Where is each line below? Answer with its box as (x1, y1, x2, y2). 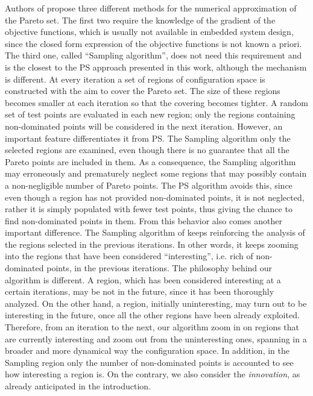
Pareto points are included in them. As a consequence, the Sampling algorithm (5, 155, 296, 168)
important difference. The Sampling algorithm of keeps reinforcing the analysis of (5, 226, 305, 239)
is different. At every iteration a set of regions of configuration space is (5, 72, 265, 85)
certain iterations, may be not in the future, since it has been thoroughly (5, 285, 274, 298)
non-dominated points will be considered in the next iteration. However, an (5, 119, 283, 132)
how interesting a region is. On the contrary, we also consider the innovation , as (5, 368, 300, 380)
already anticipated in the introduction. (5, 380, 151, 392)
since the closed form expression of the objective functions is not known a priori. (5, 37, 302, 49)
